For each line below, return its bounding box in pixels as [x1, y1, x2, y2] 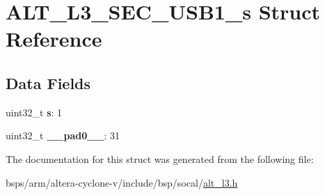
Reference [6, 24, 102, 53]
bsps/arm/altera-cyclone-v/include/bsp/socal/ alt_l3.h [6, 175, 238, 189]
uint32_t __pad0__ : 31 [6, 128, 120, 143]
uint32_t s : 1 [6, 104, 63, 119]
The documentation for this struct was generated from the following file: [6, 151, 314, 166]
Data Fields [6, 72, 91, 93]
